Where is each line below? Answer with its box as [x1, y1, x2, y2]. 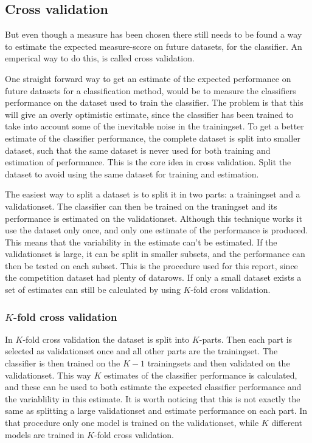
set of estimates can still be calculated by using [5, 283, 181, 296]
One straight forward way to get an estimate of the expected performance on [5, 72, 291, 84]
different [271, 416, 303, 429]
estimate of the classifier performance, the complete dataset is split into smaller [5, 131, 300, 144]
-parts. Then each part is [199, 332, 293, 345]
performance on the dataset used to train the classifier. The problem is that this [5, 96, 303, 109]
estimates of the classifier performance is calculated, [103, 368, 297, 381]
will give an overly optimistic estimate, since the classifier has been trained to [5, 108, 294, 120]
